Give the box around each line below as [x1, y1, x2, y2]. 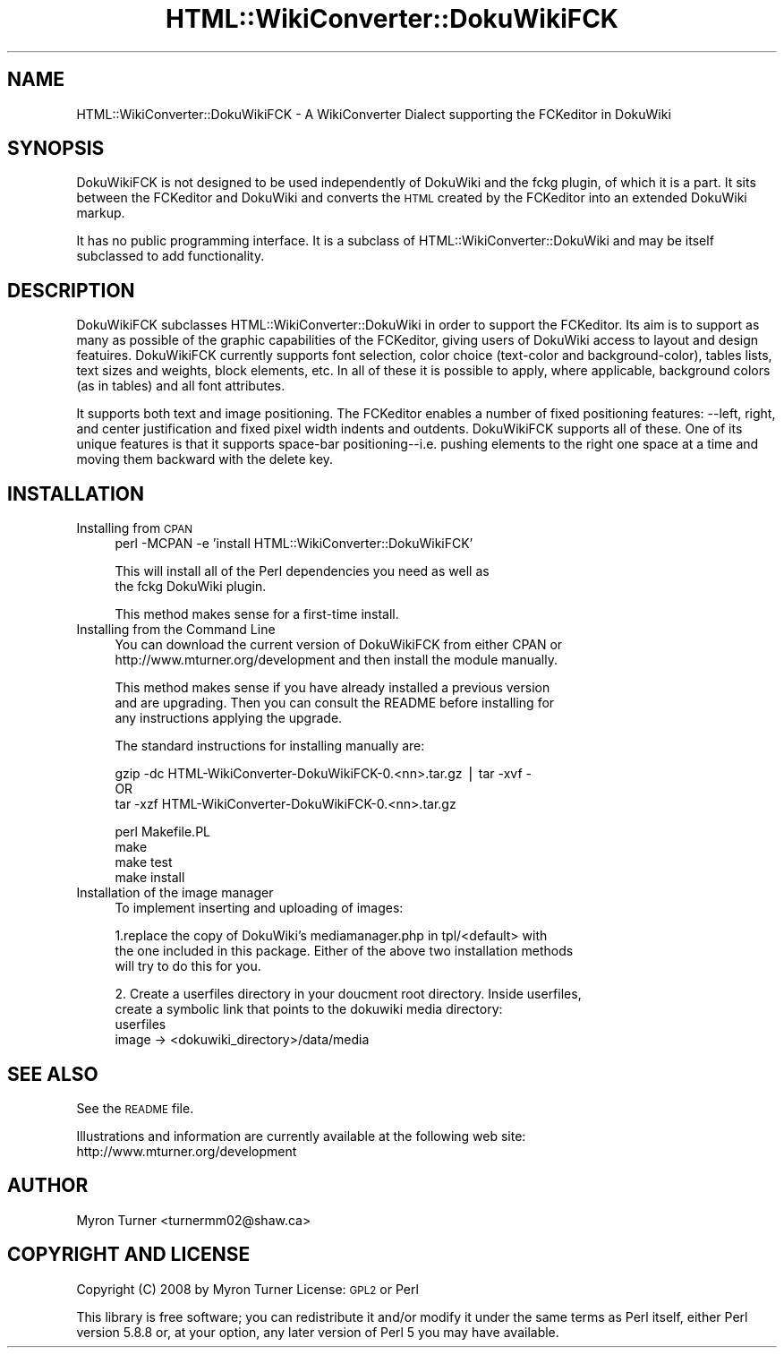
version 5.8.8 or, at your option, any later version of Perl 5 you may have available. [76, 1324, 559, 1340]
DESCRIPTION [7, 279, 135, 302]
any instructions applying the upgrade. [115, 710, 343, 726]
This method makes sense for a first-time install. [115, 606, 399, 622]
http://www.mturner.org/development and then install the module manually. [115, 652, 558, 668]
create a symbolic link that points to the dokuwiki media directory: [115, 1001, 503, 1017]
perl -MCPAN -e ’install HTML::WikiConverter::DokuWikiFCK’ [115, 536, 473, 552]
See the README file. [76, 1100, 194, 1116]
